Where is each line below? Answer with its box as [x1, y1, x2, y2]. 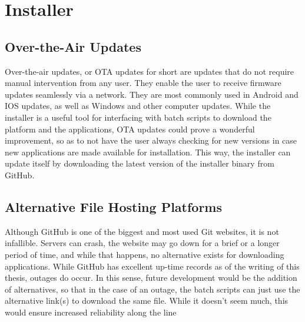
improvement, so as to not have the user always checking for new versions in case [5, 134, 297, 147]
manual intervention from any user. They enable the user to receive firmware [5, 77, 281, 89]
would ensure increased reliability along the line [5, 306, 177, 318]
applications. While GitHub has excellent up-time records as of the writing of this [5, 260, 300, 272]
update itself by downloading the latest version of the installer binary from [5, 157, 274, 170]
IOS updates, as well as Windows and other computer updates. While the [5, 99, 271, 112]
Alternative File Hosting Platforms [5, 197, 223, 215]
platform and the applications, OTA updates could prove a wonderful [5, 122, 255, 135]
